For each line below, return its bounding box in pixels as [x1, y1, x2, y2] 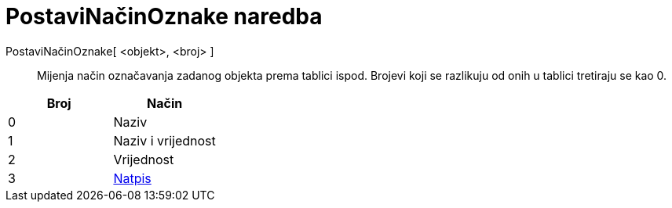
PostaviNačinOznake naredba [5, 3, 323, 30]
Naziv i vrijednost [113, 132, 216, 149]
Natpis [113, 170, 152, 186]
